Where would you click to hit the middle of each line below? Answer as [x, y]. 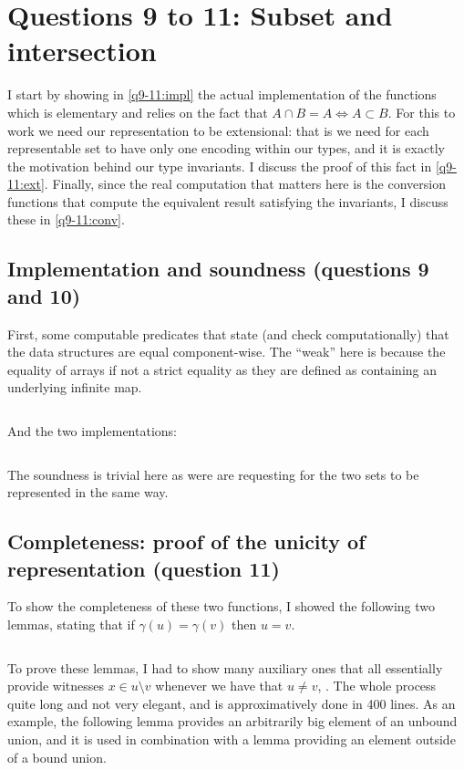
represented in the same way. [88, 492]
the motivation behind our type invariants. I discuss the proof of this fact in [220, 166]
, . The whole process [377, 686]
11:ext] [26, 184]
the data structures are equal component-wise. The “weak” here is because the [227, 352]
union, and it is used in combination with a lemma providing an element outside [232, 739]
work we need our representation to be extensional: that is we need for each [218, 130]
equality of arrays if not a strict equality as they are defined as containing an [222, 369]
